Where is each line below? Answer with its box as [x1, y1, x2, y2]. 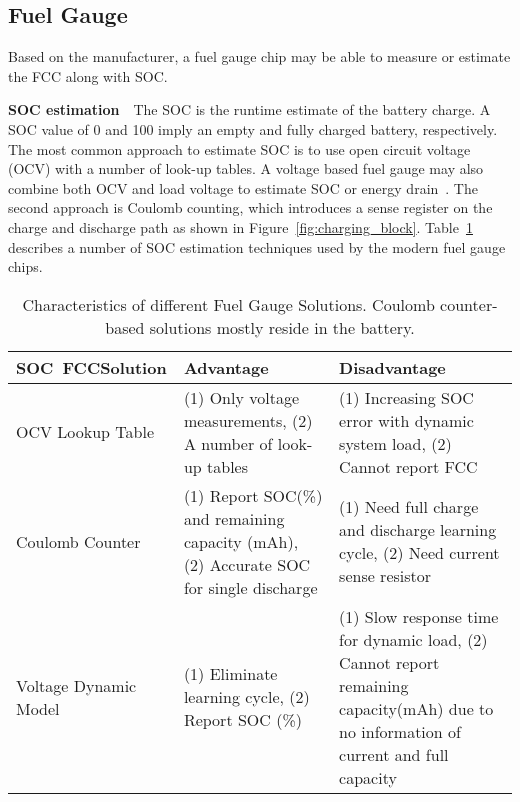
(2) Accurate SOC [183, 552, 311, 576]
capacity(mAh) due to [339, 696, 494, 720]
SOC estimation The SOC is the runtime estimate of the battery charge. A [8, 99, 491, 120]
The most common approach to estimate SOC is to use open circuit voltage [8, 138, 471, 159]
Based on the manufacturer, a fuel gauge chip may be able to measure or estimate [8, 46, 511, 67]
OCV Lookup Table [16, 420, 155, 444]
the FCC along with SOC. [8, 65, 168, 86]
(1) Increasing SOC [339, 385, 474, 409]
